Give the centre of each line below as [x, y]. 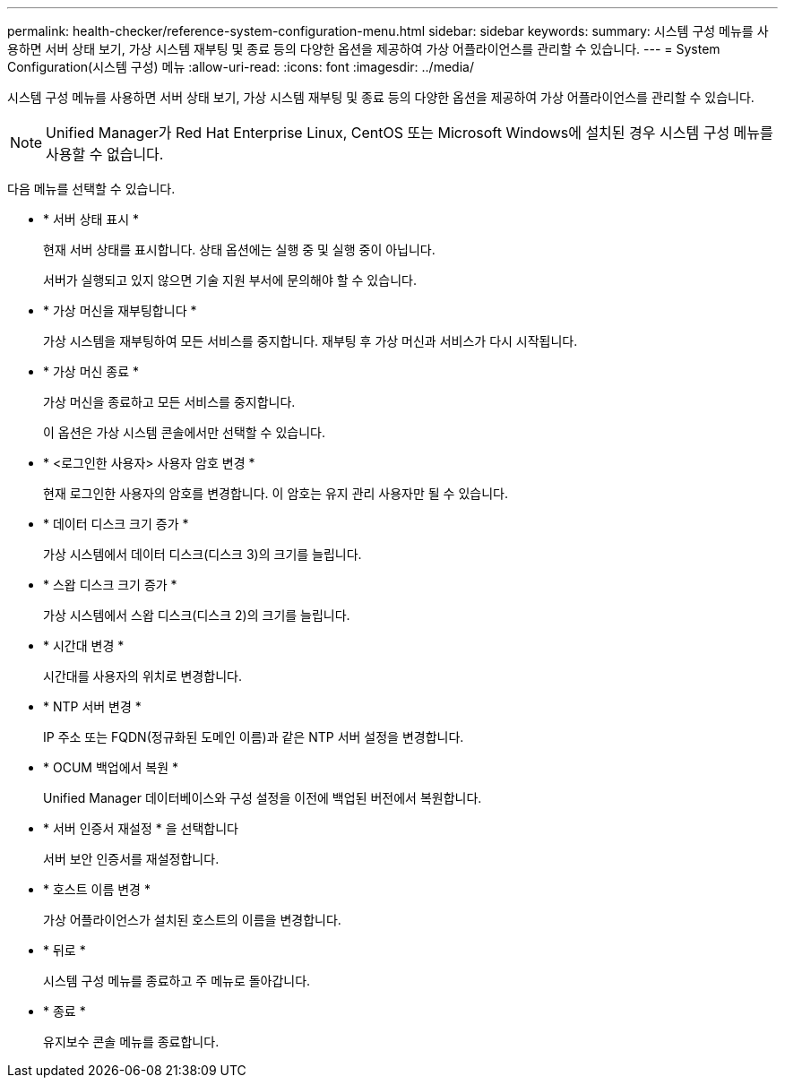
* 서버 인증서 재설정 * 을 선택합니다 [141, 828]
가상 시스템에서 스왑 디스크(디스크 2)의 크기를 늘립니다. [197, 615]
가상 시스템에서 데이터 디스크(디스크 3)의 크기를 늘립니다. [203, 554]
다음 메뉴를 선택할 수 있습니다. [91, 189]
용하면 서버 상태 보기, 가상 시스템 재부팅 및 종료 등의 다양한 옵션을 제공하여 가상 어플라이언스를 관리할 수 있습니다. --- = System [364, 49]
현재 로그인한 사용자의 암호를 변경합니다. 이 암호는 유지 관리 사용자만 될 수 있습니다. [276, 493]
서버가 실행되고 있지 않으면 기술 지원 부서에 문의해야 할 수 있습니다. [230, 280]
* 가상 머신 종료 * [91, 371]
